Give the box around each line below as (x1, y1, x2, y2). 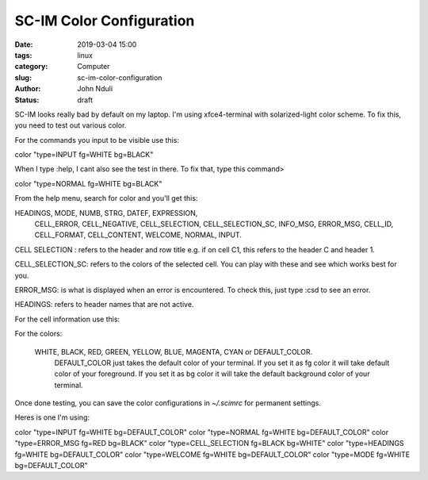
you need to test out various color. (14, 121, 127, 130)
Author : (14, 84, 41, 94)
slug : (14, 72, 32, 83)
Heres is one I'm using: (14, 413, 90, 422)
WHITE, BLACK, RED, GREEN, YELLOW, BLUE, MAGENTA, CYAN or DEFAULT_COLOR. (34, 347, 313, 356)
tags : (14, 50, 32, 60)
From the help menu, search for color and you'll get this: (14, 194, 198, 203)
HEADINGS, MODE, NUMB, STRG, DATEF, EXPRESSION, (14, 208, 198, 217)
